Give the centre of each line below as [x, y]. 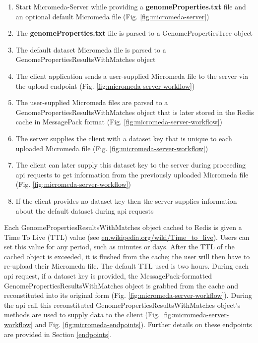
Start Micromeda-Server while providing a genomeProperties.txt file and [131, 6]
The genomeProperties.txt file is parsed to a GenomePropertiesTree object [134, 33]
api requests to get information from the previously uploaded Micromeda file [132, 174]
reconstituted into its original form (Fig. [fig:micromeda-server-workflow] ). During [128, 295]
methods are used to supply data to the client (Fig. [82, 314]
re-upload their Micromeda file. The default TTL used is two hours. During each [127, 266]
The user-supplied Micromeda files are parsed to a [92, 102]
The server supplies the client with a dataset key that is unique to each [124, 138]
